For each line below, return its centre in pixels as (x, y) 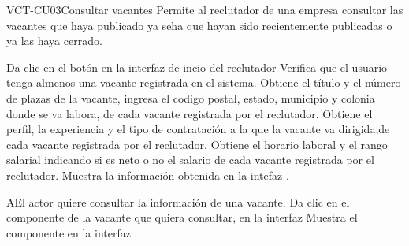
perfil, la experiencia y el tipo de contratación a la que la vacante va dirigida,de (198, 129)
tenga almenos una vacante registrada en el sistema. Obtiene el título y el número (204, 82)
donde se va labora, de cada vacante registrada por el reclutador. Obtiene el (190, 113)
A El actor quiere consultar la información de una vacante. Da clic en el (178, 201)
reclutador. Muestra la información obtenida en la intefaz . (148, 175)
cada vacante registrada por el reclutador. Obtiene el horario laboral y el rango (197, 144)
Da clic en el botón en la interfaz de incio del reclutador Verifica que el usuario (197, 67)
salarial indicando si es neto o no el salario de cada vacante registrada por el (190, 160)
